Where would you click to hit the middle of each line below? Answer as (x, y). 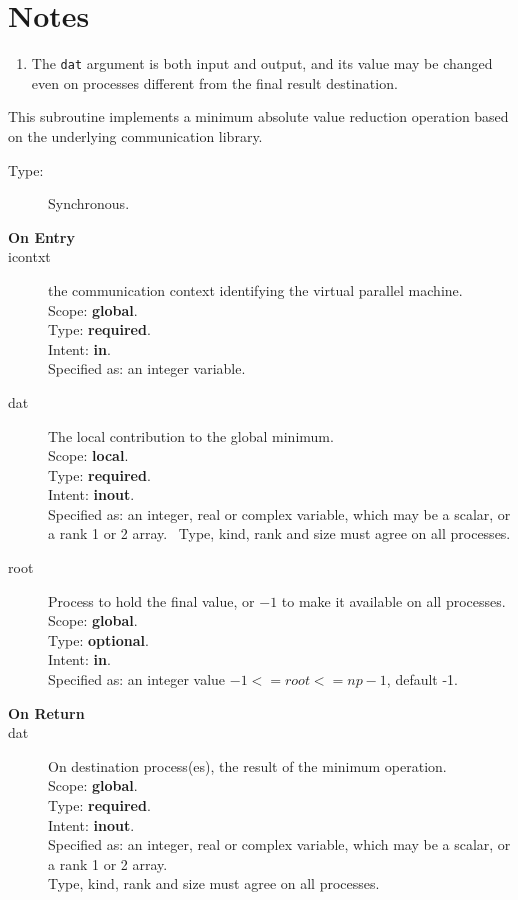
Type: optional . (98, 639)
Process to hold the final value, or (151, 600)
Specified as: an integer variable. (147, 368)
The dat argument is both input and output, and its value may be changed (262, 63)
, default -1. (422, 679)
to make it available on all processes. (393, 600)
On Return (46, 712)
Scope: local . (88, 455)
